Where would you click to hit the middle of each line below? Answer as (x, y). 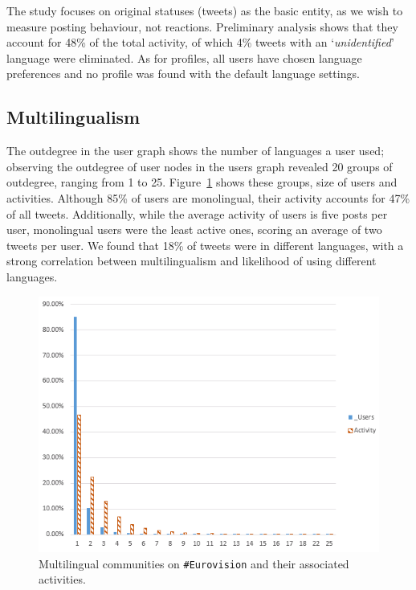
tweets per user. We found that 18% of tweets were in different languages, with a (205, 245)
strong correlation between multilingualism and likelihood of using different (192, 261)
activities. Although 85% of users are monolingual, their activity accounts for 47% (208, 197)
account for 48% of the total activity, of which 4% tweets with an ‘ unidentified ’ (200, 42)
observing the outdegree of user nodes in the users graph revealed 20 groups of (200, 166)
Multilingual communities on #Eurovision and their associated (194, 563)
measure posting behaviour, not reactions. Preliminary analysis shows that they (202, 26)
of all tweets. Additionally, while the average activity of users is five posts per (197, 213)
